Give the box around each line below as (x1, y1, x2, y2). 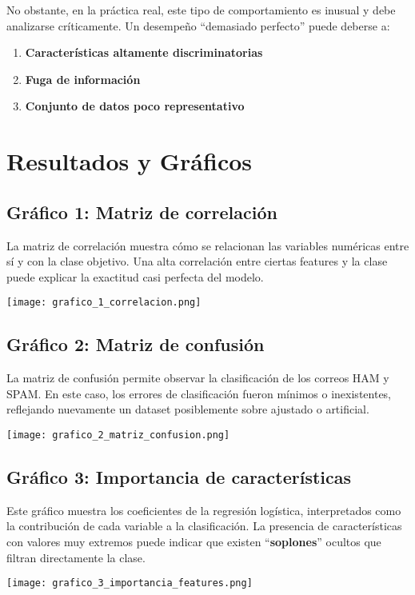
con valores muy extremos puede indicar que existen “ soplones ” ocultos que (6, 533, 381, 550)
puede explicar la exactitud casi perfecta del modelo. (6, 268, 264, 285)
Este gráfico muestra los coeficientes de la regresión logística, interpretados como (6, 501, 401, 518)
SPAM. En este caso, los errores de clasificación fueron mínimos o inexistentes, (6, 385, 392, 401)
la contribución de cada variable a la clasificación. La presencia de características (6, 517, 402, 534)
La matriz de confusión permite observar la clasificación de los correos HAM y (6, 369, 389, 386)
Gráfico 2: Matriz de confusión (6, 332, 265, 357)
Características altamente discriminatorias (25, 44, 263, 61)
